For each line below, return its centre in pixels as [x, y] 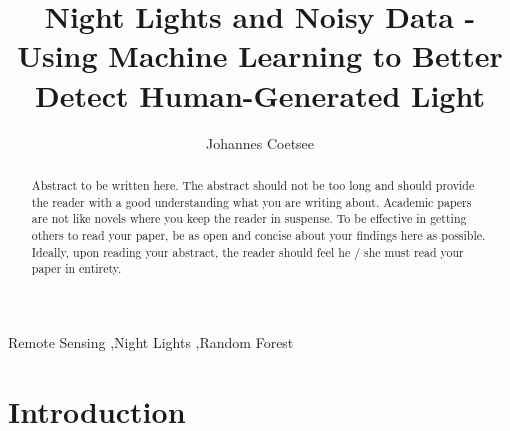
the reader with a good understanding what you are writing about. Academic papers [251, 201]
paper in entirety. [76, 268]
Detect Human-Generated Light [260, 94]
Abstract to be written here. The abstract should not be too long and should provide [253, 184]
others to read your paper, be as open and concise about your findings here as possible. [258, 234]
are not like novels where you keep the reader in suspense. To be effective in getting [249, 218]
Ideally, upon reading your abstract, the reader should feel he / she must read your [247, 251]
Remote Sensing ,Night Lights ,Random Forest [151, 341]
